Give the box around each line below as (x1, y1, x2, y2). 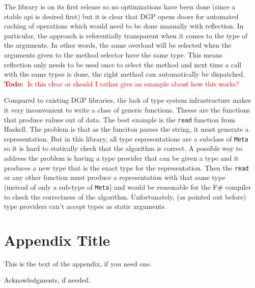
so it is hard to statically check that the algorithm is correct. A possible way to (4, 143, 242, 153)
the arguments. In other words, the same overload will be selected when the (4, 40, 231, 50)
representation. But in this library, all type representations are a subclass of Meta (4, 133, 249, 144)
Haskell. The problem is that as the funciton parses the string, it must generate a (4, 124, 249, 134)
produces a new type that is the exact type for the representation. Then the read (4, 162, 249, 173)
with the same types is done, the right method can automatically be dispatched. (4, 69, 245, 79)
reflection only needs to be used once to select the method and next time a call (4, 59, 242, 69)
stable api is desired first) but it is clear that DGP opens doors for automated (4, 11, 239, 21)
